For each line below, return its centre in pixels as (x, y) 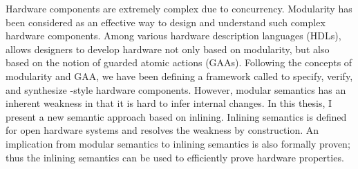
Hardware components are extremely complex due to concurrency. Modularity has (179, 8)
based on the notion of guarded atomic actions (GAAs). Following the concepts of (179, 62)
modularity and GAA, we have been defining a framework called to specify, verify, (179, 76)
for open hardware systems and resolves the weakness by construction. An (162, 130)
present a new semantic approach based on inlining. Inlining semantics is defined (176, 116)
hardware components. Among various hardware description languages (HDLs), (173, 36)
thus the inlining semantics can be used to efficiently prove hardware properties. (175, 157)
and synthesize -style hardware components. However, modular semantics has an (176, 89)
